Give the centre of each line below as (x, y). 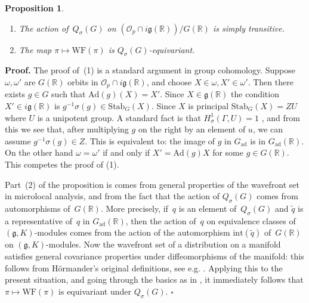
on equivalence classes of (251, 220)
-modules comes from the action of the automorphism (132, 232)
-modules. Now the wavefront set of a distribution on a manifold (163, 244)
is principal (208, 106)
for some (228, 152)
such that (69, 94)
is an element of (208, 208)
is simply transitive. (248, 28)
